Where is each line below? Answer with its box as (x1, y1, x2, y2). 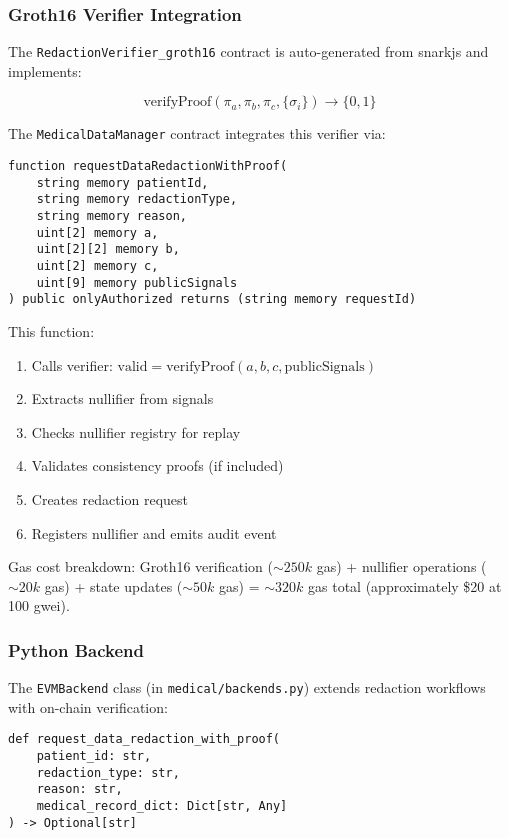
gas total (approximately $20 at (308, 575, 502, 596)
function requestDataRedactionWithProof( (8, 159, 288, 174)
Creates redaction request (31, 489, 188, 509)
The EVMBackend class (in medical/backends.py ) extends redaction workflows (8, 677, 486, 698)
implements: (8, 60, 82, 81)
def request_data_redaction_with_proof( (8, 732, 281, 747)
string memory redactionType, (36, 192, 238, 207)
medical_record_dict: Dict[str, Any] (36, 799, 288, 814)
